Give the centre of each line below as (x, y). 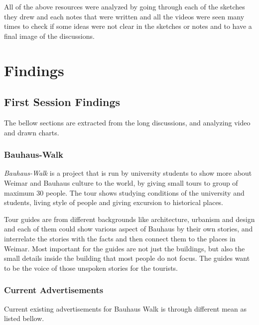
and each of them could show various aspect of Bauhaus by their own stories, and (129, 229)
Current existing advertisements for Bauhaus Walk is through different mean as (126, 308)
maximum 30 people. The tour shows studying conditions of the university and (124, 192)
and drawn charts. (32, 132)
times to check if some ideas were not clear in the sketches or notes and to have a (128, 26)
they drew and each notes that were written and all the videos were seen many (124, 16)
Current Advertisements (54, 290)
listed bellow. (24, 318)
